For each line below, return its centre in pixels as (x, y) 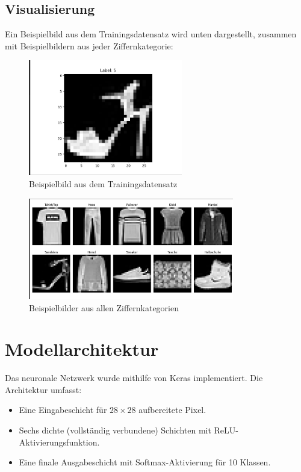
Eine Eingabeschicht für (63, 410)
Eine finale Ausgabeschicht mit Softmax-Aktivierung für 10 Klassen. (145, 462)
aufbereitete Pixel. (172, 410)
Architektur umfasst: (43, 389)
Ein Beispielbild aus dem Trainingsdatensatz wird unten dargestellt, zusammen (151, 34)
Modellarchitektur (82, 349)
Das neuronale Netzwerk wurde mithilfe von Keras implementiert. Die (134, 378)
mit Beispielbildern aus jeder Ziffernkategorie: (89, 45)
